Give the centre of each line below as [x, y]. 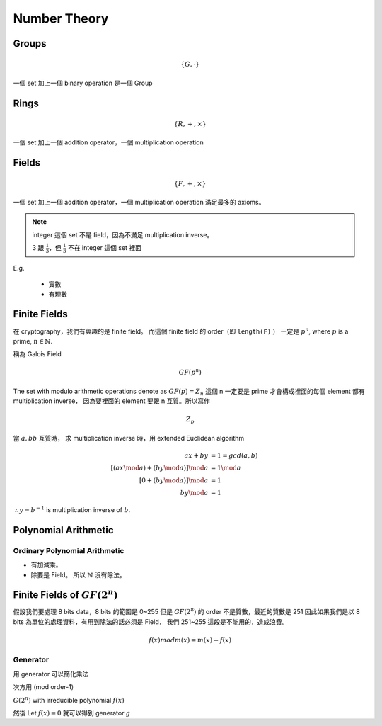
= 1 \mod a [226, 468]
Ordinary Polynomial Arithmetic [69, 550]
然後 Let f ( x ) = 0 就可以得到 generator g [72, 713]
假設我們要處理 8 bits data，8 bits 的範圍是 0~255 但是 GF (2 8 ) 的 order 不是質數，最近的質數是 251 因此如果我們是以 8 [186, 611]
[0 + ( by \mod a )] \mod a [174, 481]
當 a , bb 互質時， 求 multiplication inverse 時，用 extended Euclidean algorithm [129, 438]
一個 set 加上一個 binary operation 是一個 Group [83, 83]
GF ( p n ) [190, 372]
